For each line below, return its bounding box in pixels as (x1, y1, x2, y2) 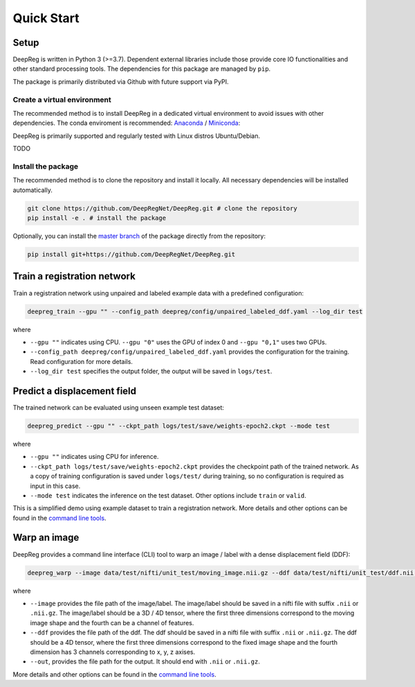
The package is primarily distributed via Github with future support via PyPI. (12, 77, 229, 86)
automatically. (12, 186, 53, 194)
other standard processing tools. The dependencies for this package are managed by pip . (12, 64, 271, 73)
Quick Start (12, 10, 80, 26)
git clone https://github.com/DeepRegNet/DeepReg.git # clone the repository (27, 205, 297, 212)
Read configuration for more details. (30, 357, 133, 365)
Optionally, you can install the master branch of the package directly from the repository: (12, 232, 266, 241)
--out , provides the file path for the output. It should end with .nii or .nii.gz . (30, 657, 261, 666)
